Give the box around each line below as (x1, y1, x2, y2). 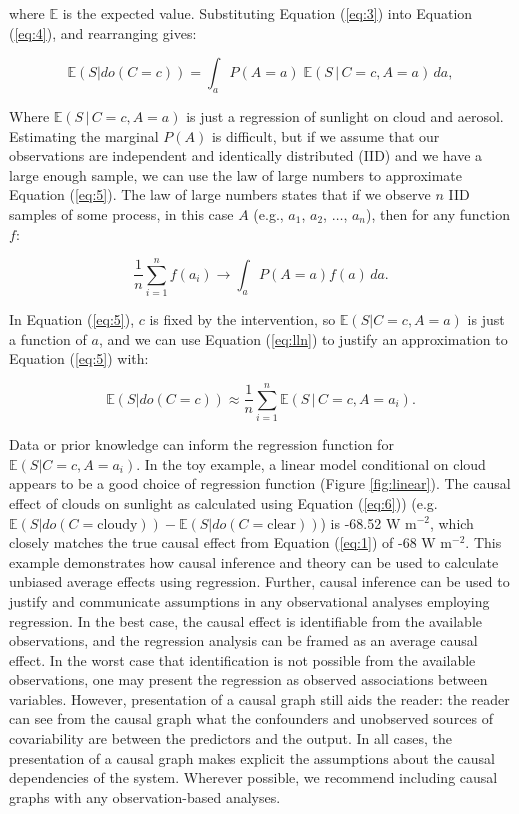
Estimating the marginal (9, 125, 159, 146)
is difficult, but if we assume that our (211, 125, 440, 146)
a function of (9, 328, 87, 349)
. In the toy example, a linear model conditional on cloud (136, 453, 486, 474)
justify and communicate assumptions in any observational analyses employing (9, 590, 490, 611)
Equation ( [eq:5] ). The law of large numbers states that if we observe (9, 184, 431, 205)
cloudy (97, 517, 138, 532)
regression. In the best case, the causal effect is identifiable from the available (9, 610, 483, 631)
